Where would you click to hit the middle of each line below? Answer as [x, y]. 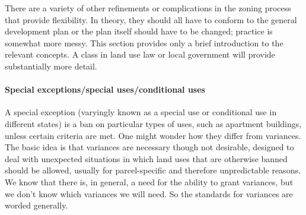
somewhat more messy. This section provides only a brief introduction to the [144, 42]
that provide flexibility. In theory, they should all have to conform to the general [151, 19]
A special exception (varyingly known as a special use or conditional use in [141, 112]
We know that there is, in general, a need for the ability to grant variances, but [149, 181]
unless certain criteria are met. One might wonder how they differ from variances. [153, 135]
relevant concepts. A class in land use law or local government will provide [140, 54]
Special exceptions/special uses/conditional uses [105, 89]
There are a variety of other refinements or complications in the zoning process [148, 8]
